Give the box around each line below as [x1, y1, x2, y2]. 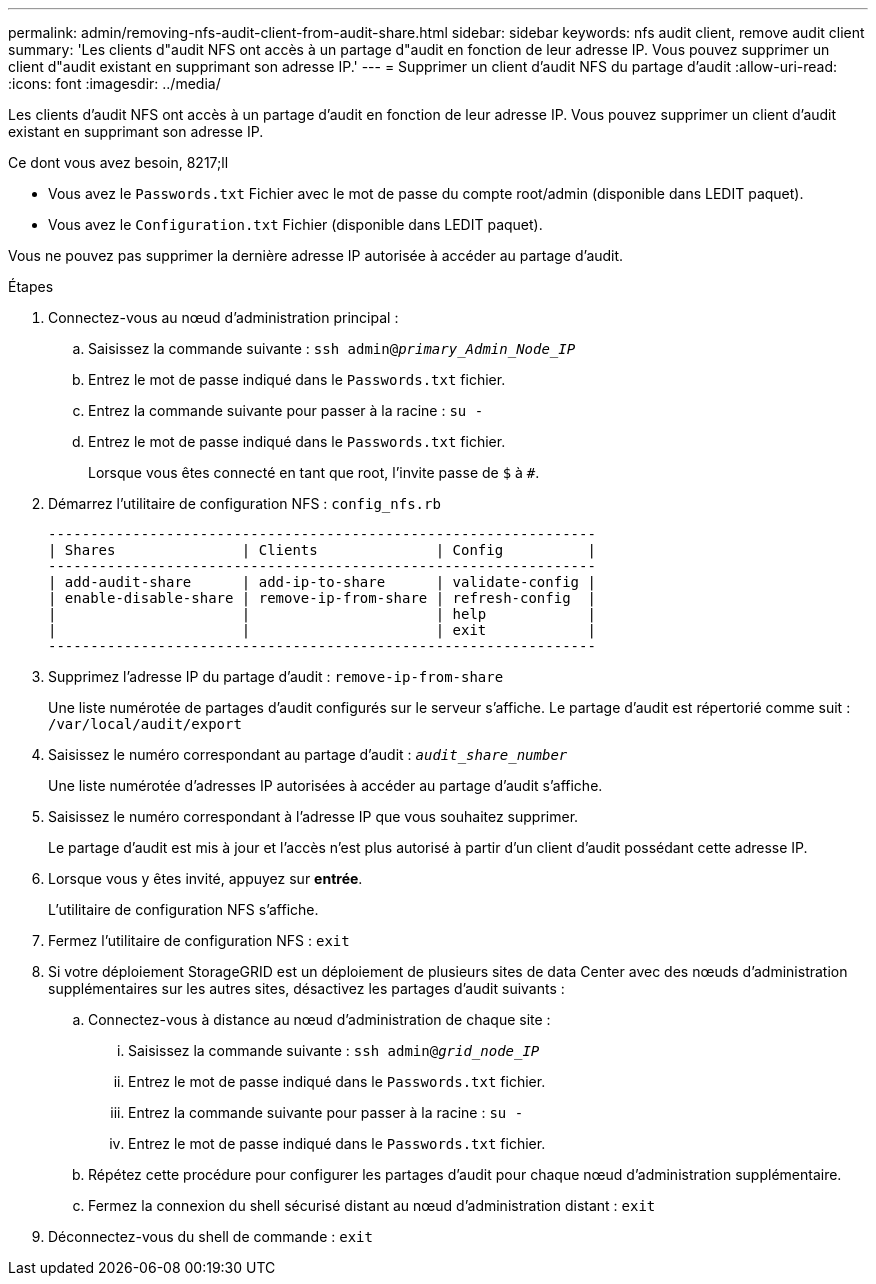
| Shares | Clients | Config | [48, 542, 596, 558]
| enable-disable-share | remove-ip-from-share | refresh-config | [48, 590, 596, 606]
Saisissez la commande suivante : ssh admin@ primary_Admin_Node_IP [88, 340, 576, 357]
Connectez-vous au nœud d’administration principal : [48, 309, 399, 326]
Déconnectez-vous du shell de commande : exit [48, 1228, 373, 1245]
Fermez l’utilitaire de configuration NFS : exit [48, 932, 350, 949]
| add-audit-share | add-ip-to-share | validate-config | [48, 574, 596, 590]
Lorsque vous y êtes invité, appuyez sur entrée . [48, 870, 363, 887]
